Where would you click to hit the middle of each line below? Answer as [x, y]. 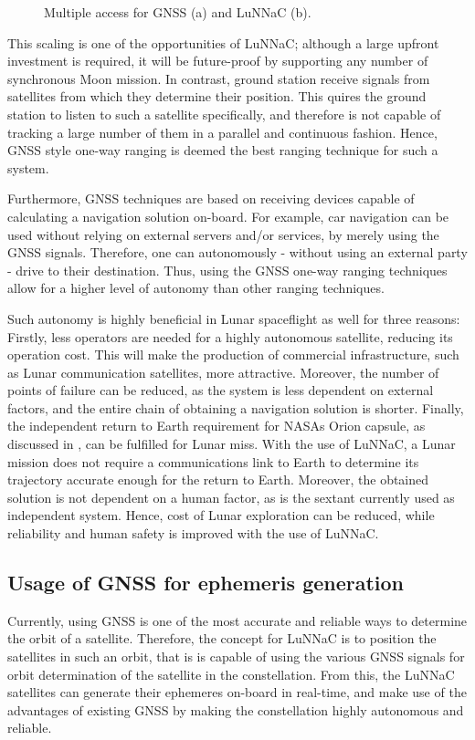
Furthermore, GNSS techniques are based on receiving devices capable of [211, 198]
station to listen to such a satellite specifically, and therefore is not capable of [224, 114]
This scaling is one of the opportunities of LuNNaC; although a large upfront [223, 42]
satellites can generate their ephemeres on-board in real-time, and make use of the [237, 692]
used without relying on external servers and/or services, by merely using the [223, 234]
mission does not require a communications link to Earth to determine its [213, 461]
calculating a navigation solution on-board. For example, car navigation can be [228, 216]
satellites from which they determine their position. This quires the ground [217, 96]
